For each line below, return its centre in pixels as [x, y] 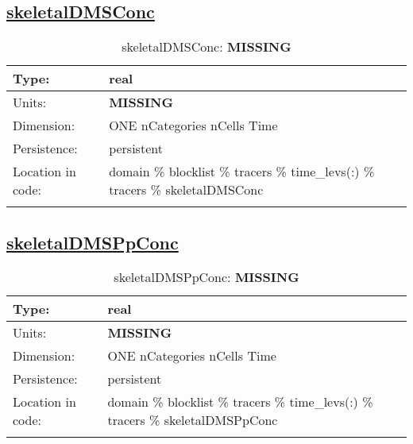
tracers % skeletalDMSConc [186, 190]
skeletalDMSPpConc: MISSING [206, 277]
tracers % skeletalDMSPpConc [193, 420]
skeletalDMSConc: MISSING [206, 47]
